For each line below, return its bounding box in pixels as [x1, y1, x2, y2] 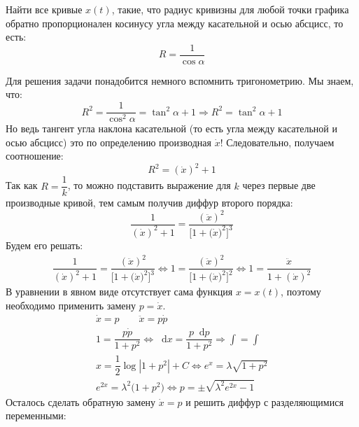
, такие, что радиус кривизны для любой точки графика [111, 2, 349, 16]
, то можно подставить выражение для [67, 178, 231, 192]
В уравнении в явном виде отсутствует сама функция [6, 284, 233, 299]
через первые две [242, 178, 316, 192]
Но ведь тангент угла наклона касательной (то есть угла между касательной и [6, 121, 337, 136]
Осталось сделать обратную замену [6, 394, 156, 409]
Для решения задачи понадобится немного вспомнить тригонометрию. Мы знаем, [6, 73, 354, 87]
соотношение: [6, 148, 64, 163]
